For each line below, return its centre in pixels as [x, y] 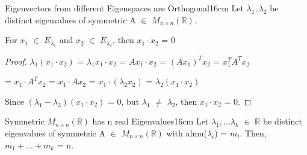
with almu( [187, 133]
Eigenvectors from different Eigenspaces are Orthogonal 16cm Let [124, 8]
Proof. [16, 61]
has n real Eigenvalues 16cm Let [150, 121]
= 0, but [123, 101]
